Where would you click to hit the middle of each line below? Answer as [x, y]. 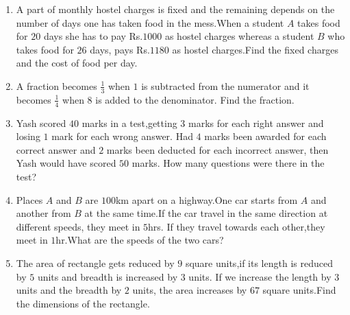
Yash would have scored [66, 163]
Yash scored [41, 122]
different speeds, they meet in [78, 226]
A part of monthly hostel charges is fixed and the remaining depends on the [175, 9]
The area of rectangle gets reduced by [95, 262]
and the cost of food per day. [77, 63]
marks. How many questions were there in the [228, 163]
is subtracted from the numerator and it [225, 85]
